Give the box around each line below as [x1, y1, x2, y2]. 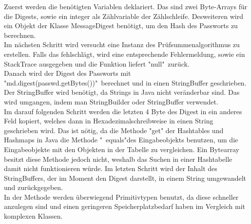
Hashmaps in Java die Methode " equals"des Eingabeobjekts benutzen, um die [4, 135, 238, 145]
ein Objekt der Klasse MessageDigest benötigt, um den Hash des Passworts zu [4, 20, 238, 31]
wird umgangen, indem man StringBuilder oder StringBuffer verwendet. [4, 96, 218, 106]
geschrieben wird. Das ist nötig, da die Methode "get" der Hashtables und [4, 125, 224, 135]
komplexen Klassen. [4, 211, 63, 221]
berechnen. [4, 30, 36, 40]
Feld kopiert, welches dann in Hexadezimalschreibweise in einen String [4, 116, 213, 126]
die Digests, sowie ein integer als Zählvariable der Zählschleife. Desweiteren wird [4, 11, 243, 21]
